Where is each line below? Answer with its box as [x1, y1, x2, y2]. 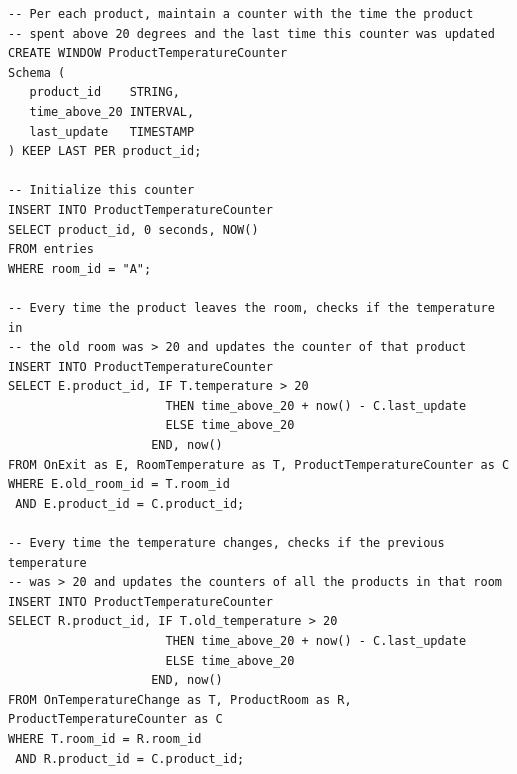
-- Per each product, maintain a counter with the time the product [8, 7, 474, 21]
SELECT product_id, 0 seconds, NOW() [8, 222, 259, 237]
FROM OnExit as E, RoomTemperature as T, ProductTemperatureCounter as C [8, 457, 510, 472]
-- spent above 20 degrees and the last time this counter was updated [8, 26, 495, 41]
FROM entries [8, 242, 94, 257]
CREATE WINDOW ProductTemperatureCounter [8, 46, 288, 61]
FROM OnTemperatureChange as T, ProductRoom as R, [8, 692, 352, 707]
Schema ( [8, 65, 66, 80]
